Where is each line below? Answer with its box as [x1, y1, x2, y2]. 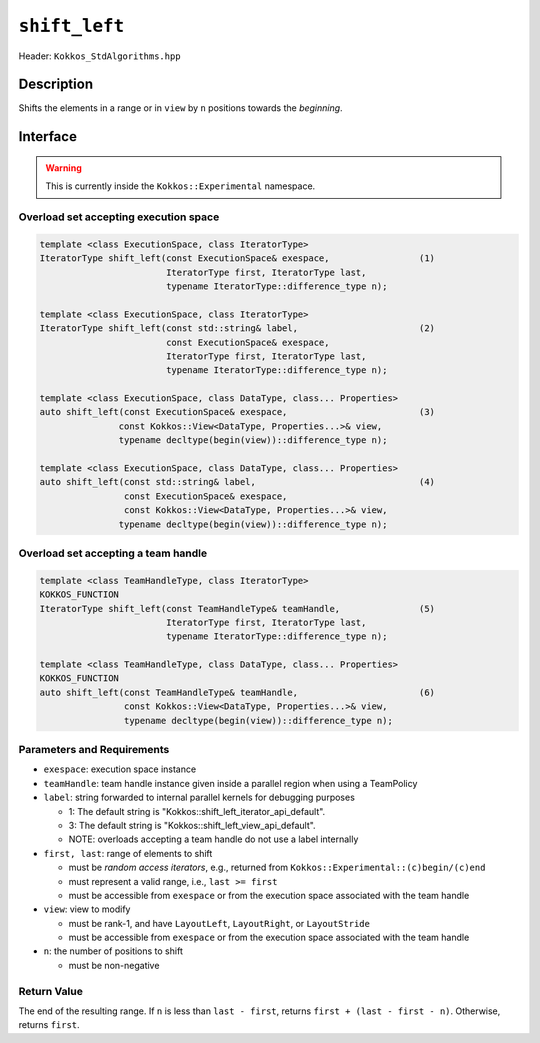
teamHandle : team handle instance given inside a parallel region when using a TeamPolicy [43, 777, 418, 789]
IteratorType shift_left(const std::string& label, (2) [39, 323, 435, 334]
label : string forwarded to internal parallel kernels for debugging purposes [43, 791, 355, 804]
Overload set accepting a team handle [18, 546, 208, 560]
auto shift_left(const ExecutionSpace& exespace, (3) [39, 406, 435, 418]
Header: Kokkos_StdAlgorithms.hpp [18, 50, 181, 62]
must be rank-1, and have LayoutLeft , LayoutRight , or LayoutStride [68, 917, 370, 929]
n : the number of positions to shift [43, 945, 184, 957]
